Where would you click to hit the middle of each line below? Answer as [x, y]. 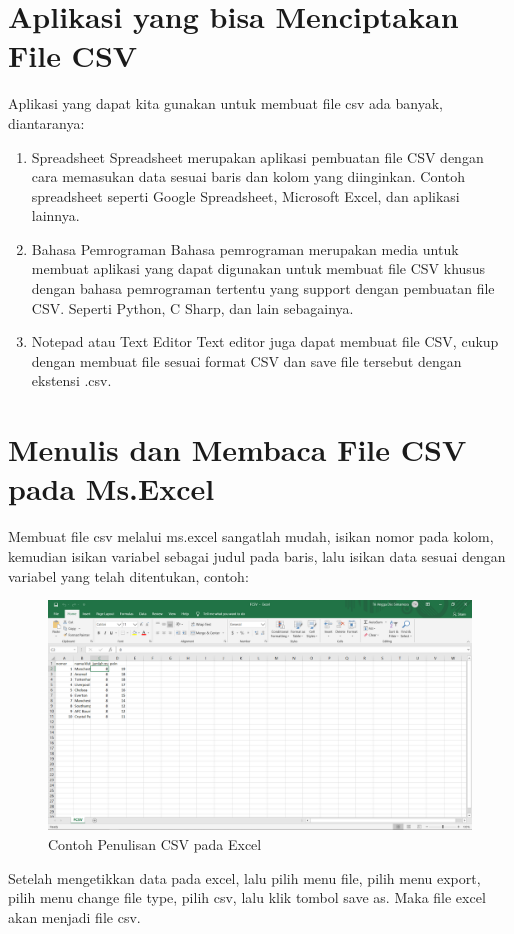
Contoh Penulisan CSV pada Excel [155, 843]
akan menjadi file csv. [74, 916]
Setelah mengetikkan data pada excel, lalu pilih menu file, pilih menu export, [244, 877]
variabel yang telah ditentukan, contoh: [128, 575]
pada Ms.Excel [111, 488]
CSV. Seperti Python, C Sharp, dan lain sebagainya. [192, 307]
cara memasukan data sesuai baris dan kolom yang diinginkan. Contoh [248, 176]
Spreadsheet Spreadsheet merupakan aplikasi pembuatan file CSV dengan [257, 156]
